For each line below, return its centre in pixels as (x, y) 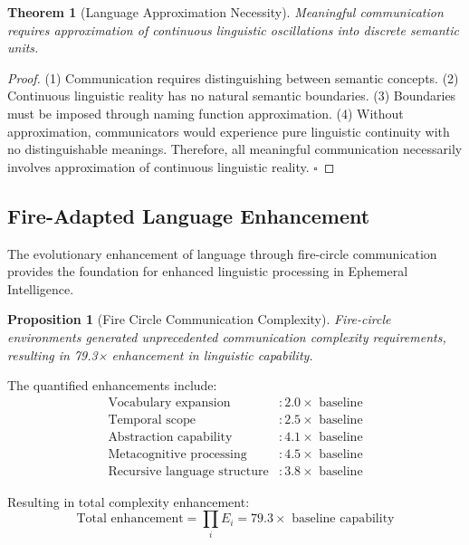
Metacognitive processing (177, 454)
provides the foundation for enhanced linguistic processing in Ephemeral (208, 271)
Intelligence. (41, 288)
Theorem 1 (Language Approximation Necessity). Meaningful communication (225, 12)
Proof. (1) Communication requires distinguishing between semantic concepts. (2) (233, 77)
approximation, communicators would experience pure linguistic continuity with (229, 131)
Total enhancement (130, 519)
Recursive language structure (188, 471)
